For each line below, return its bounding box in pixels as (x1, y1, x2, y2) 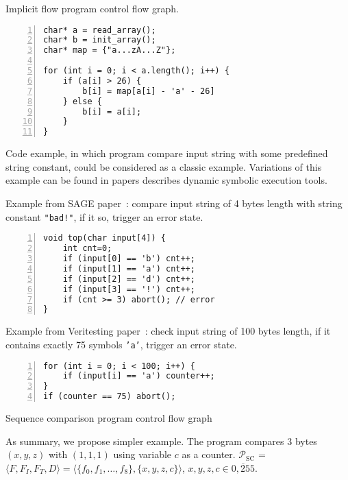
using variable (113, 447, 172, 461)
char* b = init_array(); (43, 35, 156, 45)
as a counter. (182, 447, 236, 461)
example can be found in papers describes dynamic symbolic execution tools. (5, 173, 327, 187)
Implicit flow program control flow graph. (5, 1, 179, 15)
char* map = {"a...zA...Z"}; (43, 45, 176, 56)
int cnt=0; (62, 243, 112, 254)
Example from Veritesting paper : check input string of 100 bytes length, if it (5, 324, 331, 338)
